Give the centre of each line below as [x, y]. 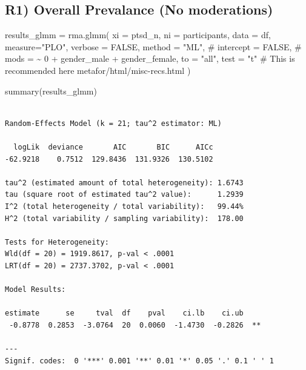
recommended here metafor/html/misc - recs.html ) [98, 70]
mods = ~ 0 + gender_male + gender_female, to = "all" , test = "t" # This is [150, 58]
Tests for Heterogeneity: [57, 242]
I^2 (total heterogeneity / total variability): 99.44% [124, 206]
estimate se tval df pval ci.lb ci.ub [124, 313]
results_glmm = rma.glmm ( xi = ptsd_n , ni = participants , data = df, [138, 35]
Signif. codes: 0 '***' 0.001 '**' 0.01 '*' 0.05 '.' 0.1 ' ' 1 [139, 361]
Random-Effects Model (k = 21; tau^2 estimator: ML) [113, 123]
